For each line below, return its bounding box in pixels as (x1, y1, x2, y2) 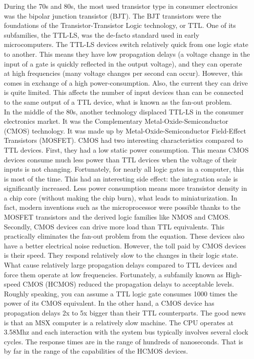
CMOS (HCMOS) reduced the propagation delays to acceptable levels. (22, 279, 234, 289)
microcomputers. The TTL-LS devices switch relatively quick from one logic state (4, 39, 249, 49)
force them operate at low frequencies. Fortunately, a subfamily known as (4, 269, 223, 279)
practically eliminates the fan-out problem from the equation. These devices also (4, 231, 245, 241)
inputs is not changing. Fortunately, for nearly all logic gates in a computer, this (4, 164, 244, 174)
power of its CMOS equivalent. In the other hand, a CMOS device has (4, 298, 214, 308)
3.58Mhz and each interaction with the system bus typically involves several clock (4, 327, 249, 337)
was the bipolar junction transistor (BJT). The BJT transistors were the (4, 10, 221, 21)
